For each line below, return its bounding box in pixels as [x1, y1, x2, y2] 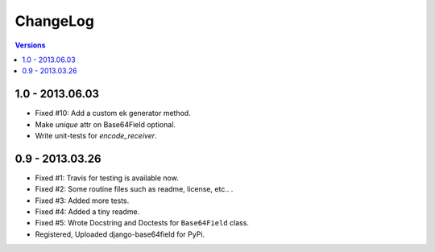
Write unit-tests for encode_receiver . [35, 131, 157, 141]
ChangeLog [14, 12, 94, 30]
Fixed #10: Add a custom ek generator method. [35, 109, 191, 118]
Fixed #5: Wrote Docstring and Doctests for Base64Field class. [35, 218, 250, 228]
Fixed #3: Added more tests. [35, 196, 130, 205]
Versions [14, 40, 46, 50]
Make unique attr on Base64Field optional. [35, 119, 176, 129]
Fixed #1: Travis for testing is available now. [35, 173, 179, 183]
